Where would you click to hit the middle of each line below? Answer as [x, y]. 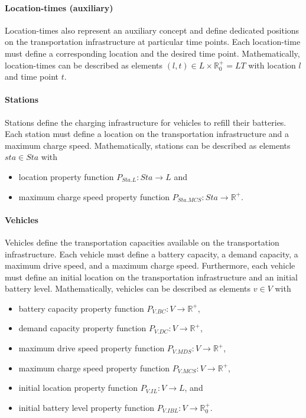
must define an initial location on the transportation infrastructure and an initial [151, 277]
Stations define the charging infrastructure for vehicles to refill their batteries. [146, 122]
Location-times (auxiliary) [59, 7]
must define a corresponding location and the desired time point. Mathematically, [152, 53]
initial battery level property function [87, 407]
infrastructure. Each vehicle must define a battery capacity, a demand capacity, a [152, 254]
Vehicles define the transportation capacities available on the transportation [142, 242]
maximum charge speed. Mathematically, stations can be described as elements [148, 145]
